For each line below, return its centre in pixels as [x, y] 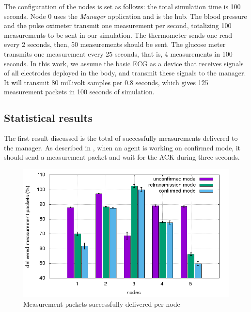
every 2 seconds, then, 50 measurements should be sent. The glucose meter [115, 44]
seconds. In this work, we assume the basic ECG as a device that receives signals [124, 63]
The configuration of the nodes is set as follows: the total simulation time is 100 [122, 6]
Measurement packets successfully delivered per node [102, 304]
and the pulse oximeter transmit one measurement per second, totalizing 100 [118, 25]
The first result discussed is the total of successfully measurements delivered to [121, 138]
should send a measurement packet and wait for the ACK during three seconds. [122, 157]
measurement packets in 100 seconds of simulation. [79, 92]
